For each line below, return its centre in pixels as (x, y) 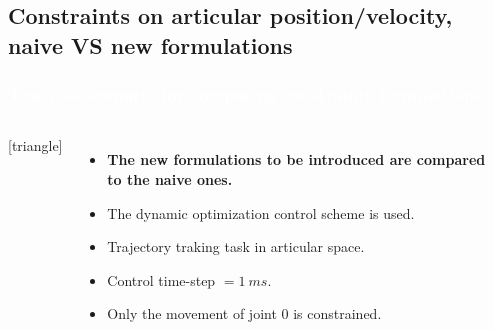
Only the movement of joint (192, 313)
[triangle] (35, 145)
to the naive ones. (170, 178)
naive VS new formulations (150, 44)
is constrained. (337, 313)
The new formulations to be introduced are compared (296, 159)
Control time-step (161, 279)
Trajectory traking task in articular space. (236, 246)
